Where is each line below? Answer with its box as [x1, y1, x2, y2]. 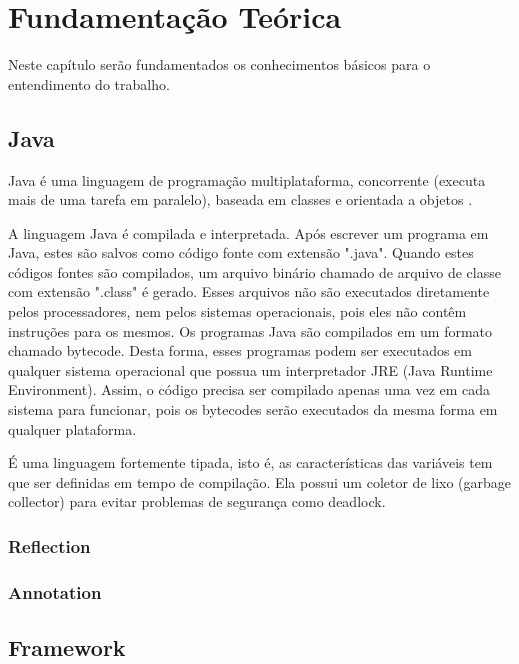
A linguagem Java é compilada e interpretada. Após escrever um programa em [8, 222, 489, 243]
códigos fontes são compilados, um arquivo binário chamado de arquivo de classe [8, 261, 501, 282]
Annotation [8, 579, 102, 604]
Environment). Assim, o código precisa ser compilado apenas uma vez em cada [8, 379, 491, 400]
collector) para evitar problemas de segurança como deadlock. [8, 491, 386, 512]
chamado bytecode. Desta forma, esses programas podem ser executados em [8, 340, 472, 361]
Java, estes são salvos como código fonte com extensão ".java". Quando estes [8, 242, 474, 263]
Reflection [8, 533, 91, 558]
